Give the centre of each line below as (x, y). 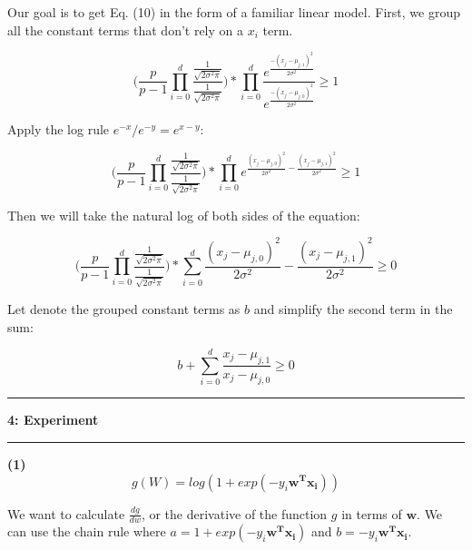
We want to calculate (66, 513)
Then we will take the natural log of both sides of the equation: (184, 215)
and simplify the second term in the (353, 309)
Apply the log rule (59, 129)
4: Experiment (53, 420)
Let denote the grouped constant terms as (124, 309)
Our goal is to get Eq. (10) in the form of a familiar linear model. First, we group (234, 12)
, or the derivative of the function (234, 513)
